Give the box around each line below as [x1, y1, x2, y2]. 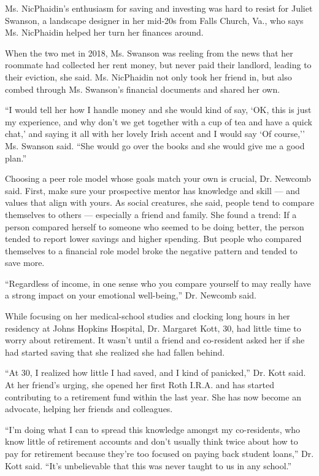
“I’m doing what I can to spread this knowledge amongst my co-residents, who [5, 423, 301, 435]
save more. [5, 256, 45, 269]
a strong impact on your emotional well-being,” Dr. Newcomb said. [5, 289, 256, 302]
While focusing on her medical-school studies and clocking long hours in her [5, 310, 290, 322]
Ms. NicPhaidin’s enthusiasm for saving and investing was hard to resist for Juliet [5, 2, 313, 14]
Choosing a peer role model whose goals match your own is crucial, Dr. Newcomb [5, 172, 311, 185]
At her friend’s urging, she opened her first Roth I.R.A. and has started [5, 378, 274, 391]
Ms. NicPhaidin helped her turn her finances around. [5, 26, 204, 39]
